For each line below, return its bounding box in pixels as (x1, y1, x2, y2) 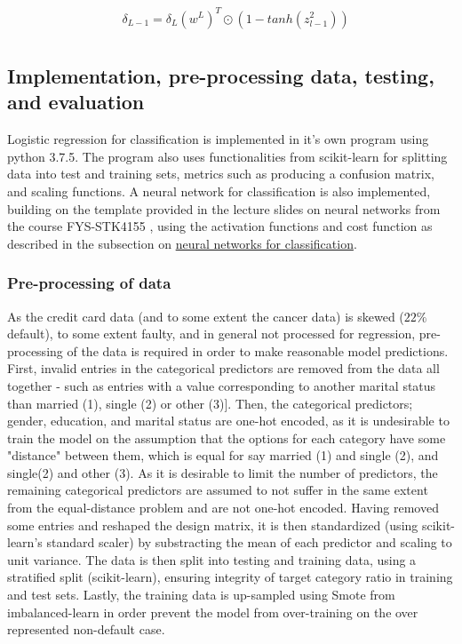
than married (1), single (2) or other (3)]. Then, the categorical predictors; (7, 394, 413, 412)
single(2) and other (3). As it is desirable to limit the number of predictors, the (7, 463, 438, 481)
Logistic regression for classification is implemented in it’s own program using (7, 130, 429, 148)
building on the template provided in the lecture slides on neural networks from (7, 199, 441, 218)
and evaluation (7, 88, 145, 115)
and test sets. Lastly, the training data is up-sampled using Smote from (7, 585, 395, 604)
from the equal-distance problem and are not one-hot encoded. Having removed (7, 498, 439, 517)
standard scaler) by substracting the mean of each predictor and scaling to (46, 533, 452, 552)
